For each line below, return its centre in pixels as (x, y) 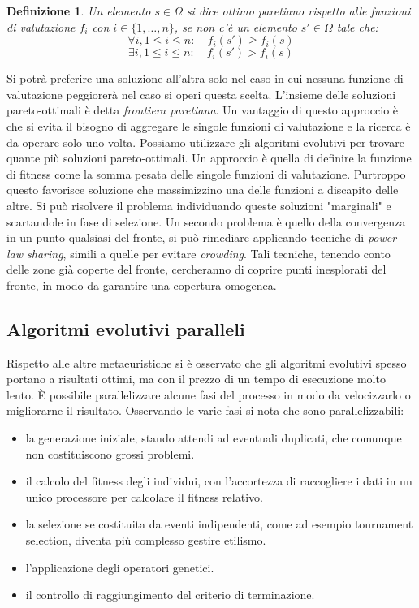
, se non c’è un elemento (235, 26)
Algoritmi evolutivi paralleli (126, 328)
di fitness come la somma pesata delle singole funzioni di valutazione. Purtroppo (206, 173)
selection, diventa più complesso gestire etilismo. (146, 540)
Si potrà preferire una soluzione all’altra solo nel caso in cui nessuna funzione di (205, 78)
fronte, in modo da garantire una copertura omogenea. (142, 285)
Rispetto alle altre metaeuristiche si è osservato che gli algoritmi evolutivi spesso (207, 362)
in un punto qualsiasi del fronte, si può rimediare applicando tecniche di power (202, 237)
